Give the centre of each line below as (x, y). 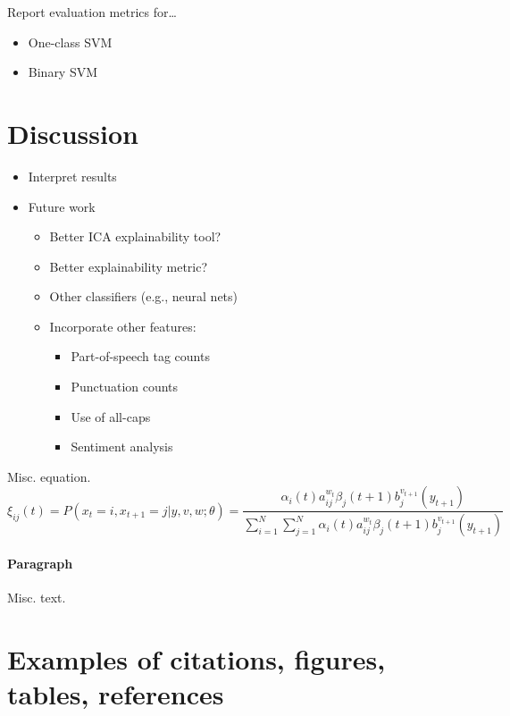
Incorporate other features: (123, 326)
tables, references (116, 694)
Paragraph (40, 563)
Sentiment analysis (122, 446)
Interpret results (72, 176)
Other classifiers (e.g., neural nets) (144, 296)
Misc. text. (37, 598)
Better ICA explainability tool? (135, 236)
